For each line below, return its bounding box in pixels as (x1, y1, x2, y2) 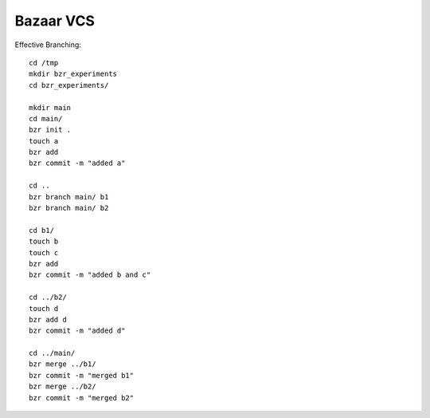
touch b (29, 237, 59, 246)
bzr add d (29, 315, 67, 324)
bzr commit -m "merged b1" (29, 371, 135, 380)
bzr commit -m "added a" (29, 159, 126, 168)
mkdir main (29, 103, 72, 112)
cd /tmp (29, 58, 59, 67)
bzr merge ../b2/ (29, 382, 96, 391)
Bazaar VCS (14, 12, 96, 30)
